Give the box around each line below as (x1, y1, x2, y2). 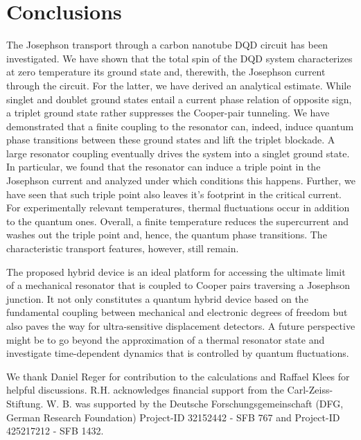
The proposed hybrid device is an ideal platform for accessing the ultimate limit (6, 264, 346, 279)
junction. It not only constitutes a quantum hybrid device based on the (6, 291, 308, 306)
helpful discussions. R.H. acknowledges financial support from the (6, 382, 284, 397)
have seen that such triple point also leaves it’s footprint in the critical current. (6, 186, 342, 201)
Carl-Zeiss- (287, 382, 333, 397)
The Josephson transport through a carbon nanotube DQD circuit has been (6, 37, 328, 52)
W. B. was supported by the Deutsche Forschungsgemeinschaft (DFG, (46, 396, 344, 410)
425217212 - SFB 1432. (6, 423, 104, 438)
